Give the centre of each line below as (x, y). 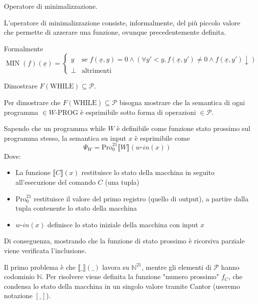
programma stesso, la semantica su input (65, 138)
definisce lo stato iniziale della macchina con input (123, 224)
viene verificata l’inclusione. (45, 250)
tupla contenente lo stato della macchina (76, 208)
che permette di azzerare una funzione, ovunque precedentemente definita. (115, 32)
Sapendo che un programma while (55, 128)
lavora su (116, 267)
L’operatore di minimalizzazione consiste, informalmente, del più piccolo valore (122, 22)
